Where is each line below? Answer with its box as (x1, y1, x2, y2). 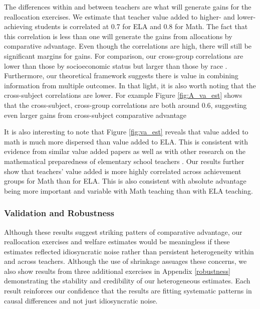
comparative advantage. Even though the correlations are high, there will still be (4, 41, 252, 51)
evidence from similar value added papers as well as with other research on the (4, 146, 246, 157)
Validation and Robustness (4, 207, 114, 219)
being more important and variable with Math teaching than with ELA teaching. (4, 185, 253, 196)
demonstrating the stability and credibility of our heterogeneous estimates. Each (4, 275, 250, 286)
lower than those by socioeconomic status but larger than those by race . (4, 60, 227, 71)
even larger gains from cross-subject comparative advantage (4, 109, 187, 120)
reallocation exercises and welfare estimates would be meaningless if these (4, 236, 230, 247)
